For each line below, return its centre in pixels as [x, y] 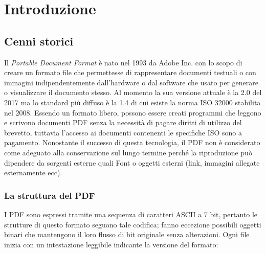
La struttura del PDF [50, 195]
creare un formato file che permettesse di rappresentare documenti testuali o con [130, 72]
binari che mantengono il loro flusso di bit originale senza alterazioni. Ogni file [127, 234]
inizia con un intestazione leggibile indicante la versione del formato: [111, 244]
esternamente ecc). [33, 172]
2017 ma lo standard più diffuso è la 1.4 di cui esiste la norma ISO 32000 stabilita [132, 102]
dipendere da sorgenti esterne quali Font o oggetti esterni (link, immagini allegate [132, 162]
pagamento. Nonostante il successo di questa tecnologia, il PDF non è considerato [132, 142]
